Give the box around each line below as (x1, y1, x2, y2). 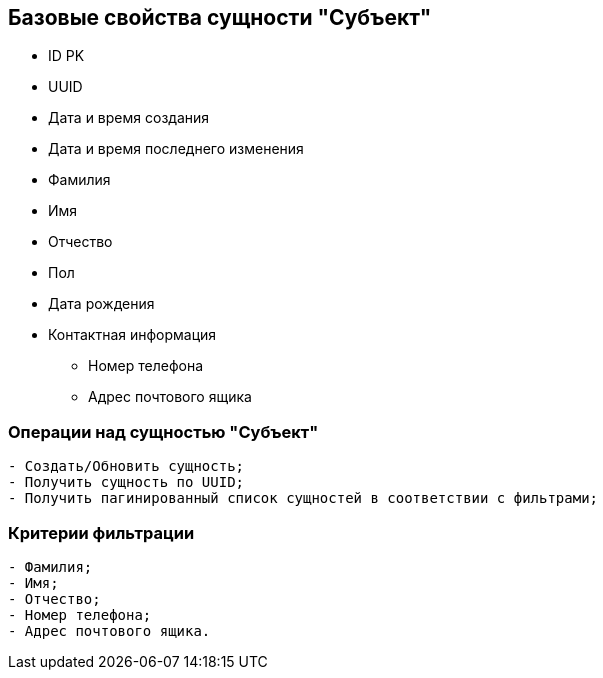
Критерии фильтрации (8, 522, 195, 543)
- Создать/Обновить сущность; (8, 458, 245, 475)
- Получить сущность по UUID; (8, 474, 245, 491)
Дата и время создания (48, 109, 210, 127)
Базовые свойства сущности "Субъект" (8, 5, 432, 30)
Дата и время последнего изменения (48, 140, 304, 158)
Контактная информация (48, 326, 217, 344)
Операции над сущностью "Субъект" (8, 421, 319, 442)
